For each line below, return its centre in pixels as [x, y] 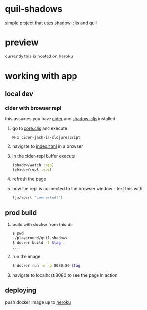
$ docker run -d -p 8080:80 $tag [46, 266]
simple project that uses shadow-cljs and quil [51, 23]
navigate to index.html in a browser [48, 146]
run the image [26, 256]
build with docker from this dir [42, 225]
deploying [21, 290]
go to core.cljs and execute [40, 128]
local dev [19, 94]
